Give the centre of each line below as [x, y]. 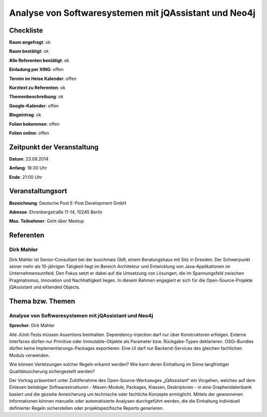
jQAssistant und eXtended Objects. [45, 287]
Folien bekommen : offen [34, 124]
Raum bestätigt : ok [29, 51]
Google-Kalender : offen [34, 106]
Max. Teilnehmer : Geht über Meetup [46, 221]
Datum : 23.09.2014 [29, 159]
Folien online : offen [29, 133]
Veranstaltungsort [38, 191]
